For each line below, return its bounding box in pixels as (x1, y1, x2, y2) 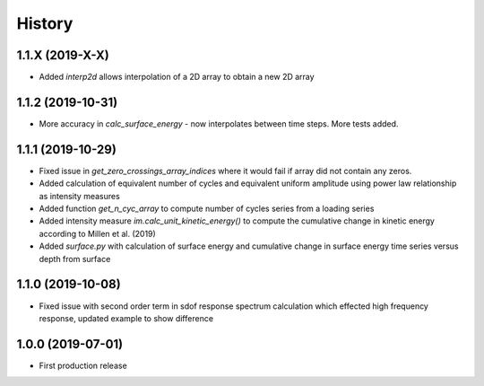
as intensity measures (39, 190, 120, 201)
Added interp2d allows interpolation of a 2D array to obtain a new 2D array (39, 72, 315, 83)
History (16, 13, 73, 33)
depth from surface (39, 253, 111, 264)
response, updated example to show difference (39, 312, 214, 323)
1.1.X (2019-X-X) (16, 48, 109, 63)
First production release (39, 360, 127, 371)
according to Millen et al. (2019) (39, 228, 156, 239)
